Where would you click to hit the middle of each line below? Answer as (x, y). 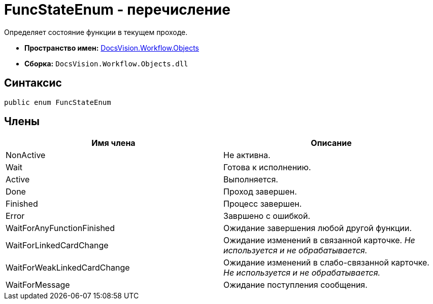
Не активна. (247, 155)
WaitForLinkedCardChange (57, 245)
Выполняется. (251, 180)
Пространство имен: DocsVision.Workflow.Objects (112, 48)
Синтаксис (33, 83)
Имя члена (113, 143)
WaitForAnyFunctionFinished (60, 228)
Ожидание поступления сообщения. (295, 285)
